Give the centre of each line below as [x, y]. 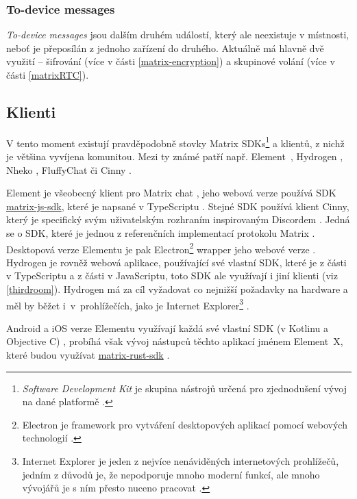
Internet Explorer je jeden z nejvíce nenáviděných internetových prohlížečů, [181, 461]
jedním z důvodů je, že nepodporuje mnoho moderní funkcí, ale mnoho [171, 474]
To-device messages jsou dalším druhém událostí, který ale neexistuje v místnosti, [178, 35]
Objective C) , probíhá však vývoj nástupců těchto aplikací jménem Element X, [175, 341]
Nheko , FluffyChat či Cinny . [69, 169]
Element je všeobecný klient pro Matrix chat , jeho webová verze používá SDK [171, 193]
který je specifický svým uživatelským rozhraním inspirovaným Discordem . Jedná [178, 219]
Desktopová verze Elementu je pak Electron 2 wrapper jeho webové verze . [161, 248]
